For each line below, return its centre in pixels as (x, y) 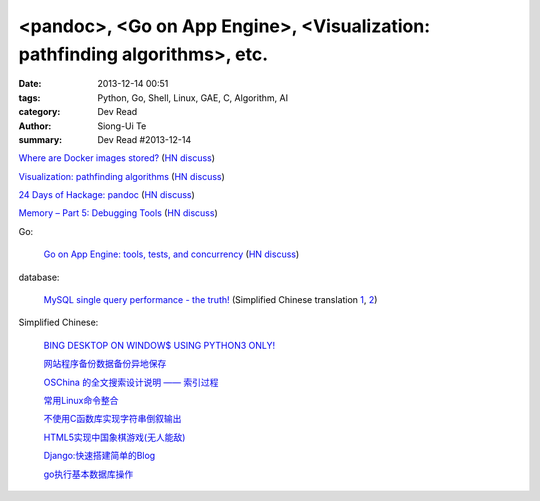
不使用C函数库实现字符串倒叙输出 (112, 419)
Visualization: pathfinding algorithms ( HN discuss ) (121, 176)
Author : (35, 126)
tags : (29, 97)
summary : (40, 139)
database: (39, 277)
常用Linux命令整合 (81, 400)
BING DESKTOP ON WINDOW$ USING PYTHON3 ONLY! (159, 345)
